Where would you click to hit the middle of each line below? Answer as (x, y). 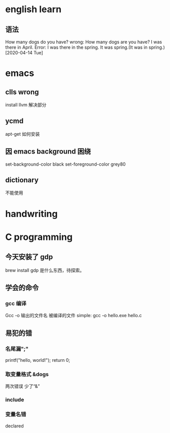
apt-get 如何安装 (23, 134)
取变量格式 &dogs (27, 374)
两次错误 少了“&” (23, 386)
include (15, 400)
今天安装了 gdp (29, 257)
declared (14, 426)
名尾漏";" (17, 349)
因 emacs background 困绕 (48, 152)
